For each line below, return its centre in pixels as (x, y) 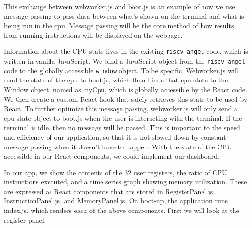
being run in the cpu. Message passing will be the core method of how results (119, 25)
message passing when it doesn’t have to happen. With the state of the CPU (118, 146)
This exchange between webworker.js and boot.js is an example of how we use (119, 6)
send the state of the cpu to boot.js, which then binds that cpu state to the (116, 80)
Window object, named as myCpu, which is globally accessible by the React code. (126, 89)
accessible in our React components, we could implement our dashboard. (112, 156)
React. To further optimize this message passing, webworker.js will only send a (121, 108)
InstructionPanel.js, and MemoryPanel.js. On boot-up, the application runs (116, 201)
